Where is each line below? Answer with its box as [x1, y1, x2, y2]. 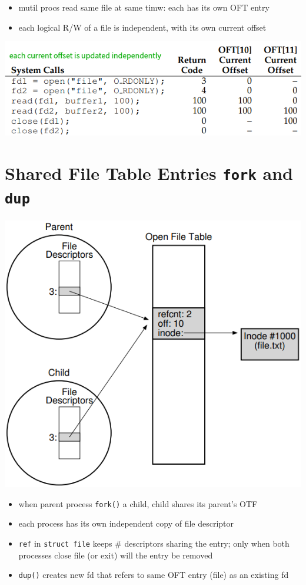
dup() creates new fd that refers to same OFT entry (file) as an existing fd [18, 568, 289, 581]
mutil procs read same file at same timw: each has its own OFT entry [18, 1, 270, 13]
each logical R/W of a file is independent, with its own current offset [18, 21, 267, 33]
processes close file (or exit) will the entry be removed [18, 548, 213, 561]
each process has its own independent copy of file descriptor [18, 517, 234, 530]
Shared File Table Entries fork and [5, 161, 293, 185]
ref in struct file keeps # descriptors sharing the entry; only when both [18, 537, 290, 549]
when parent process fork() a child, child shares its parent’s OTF [18, 497, 258, 510]
